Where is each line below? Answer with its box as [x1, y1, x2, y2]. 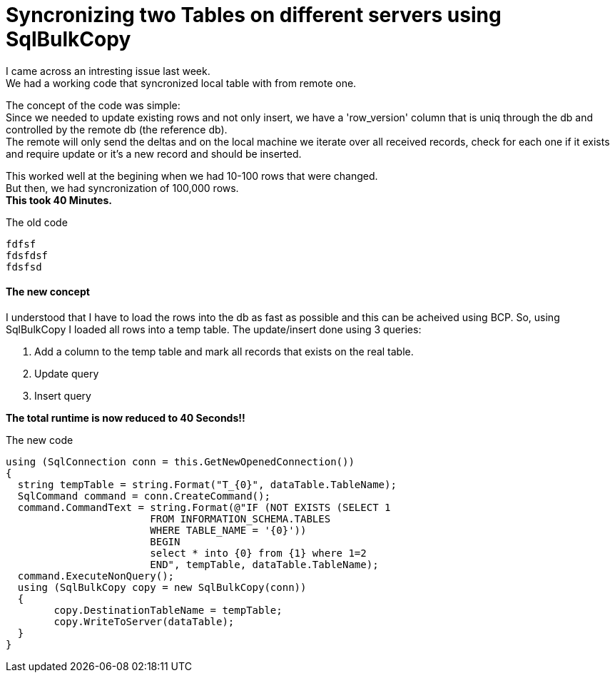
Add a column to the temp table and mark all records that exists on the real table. [34, 345, 414, 358]
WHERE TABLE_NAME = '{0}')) [150, 524, 307, 536]
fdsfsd [6, 260, 42, 273]
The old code [6, 216, 68, 228]
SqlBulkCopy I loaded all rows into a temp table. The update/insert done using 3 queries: [6, 323, 422, 335]
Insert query [34, 389, 91, 402]
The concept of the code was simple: [6, 98, 181, 111]
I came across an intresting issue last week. [6, 64, 210, 77]
